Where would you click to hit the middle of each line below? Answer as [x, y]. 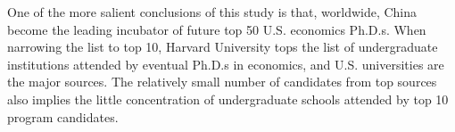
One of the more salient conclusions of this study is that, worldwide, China [212, 12]
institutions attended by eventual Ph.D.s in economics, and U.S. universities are [226, 64]
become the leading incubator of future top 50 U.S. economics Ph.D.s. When [217, 29]
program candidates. [63, 116]
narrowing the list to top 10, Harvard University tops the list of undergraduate [223, 47]
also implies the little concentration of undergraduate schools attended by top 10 [228, 99]
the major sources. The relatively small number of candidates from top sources [222, 82]
